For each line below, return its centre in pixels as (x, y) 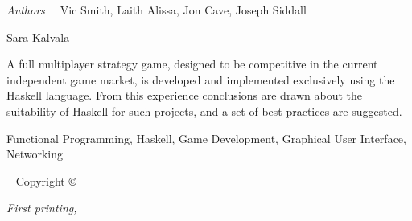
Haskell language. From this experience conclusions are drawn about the (185, 95)
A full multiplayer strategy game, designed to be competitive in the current (192, 64)
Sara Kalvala (38, 37)
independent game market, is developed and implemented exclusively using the (201, 79)
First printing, (42, 208)
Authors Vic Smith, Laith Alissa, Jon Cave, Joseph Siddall (157, 10)
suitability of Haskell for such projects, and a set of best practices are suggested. (204, 110)
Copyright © (46, 180)
